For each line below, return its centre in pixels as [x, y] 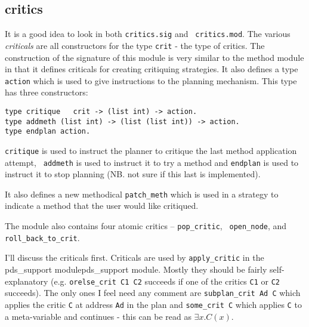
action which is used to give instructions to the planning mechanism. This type [151, 80]
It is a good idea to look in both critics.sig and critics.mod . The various [148, 34]
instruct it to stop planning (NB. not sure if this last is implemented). [133, 174]
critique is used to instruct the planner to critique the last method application [151, 150]
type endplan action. [48, 132]
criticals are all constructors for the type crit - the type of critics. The [135, 45]
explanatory [27, 281]
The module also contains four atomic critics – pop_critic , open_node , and [146, 226]
